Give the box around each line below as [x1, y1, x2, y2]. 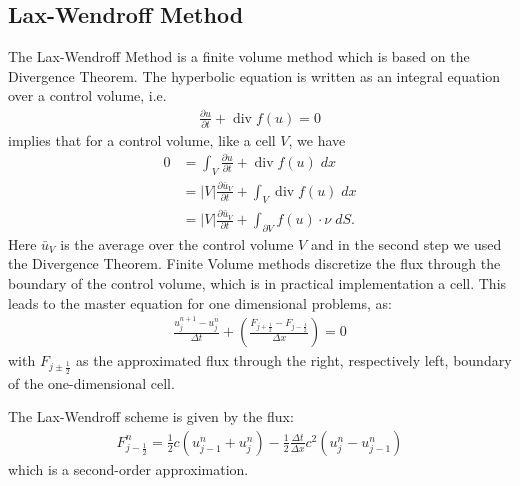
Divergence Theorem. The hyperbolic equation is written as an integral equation [8, 65, 501, 86]
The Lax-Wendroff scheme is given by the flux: [8, 406, 294, 427]
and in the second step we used [310, 233, 502, 254]
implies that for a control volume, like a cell [8, 129, 276, 150]
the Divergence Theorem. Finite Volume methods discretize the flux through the [8, 253, 501, 274]
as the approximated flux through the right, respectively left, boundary [75, 350, 512, 371]
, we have [288, 129, 346, 150]
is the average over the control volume [60, 233, 294, 254]
